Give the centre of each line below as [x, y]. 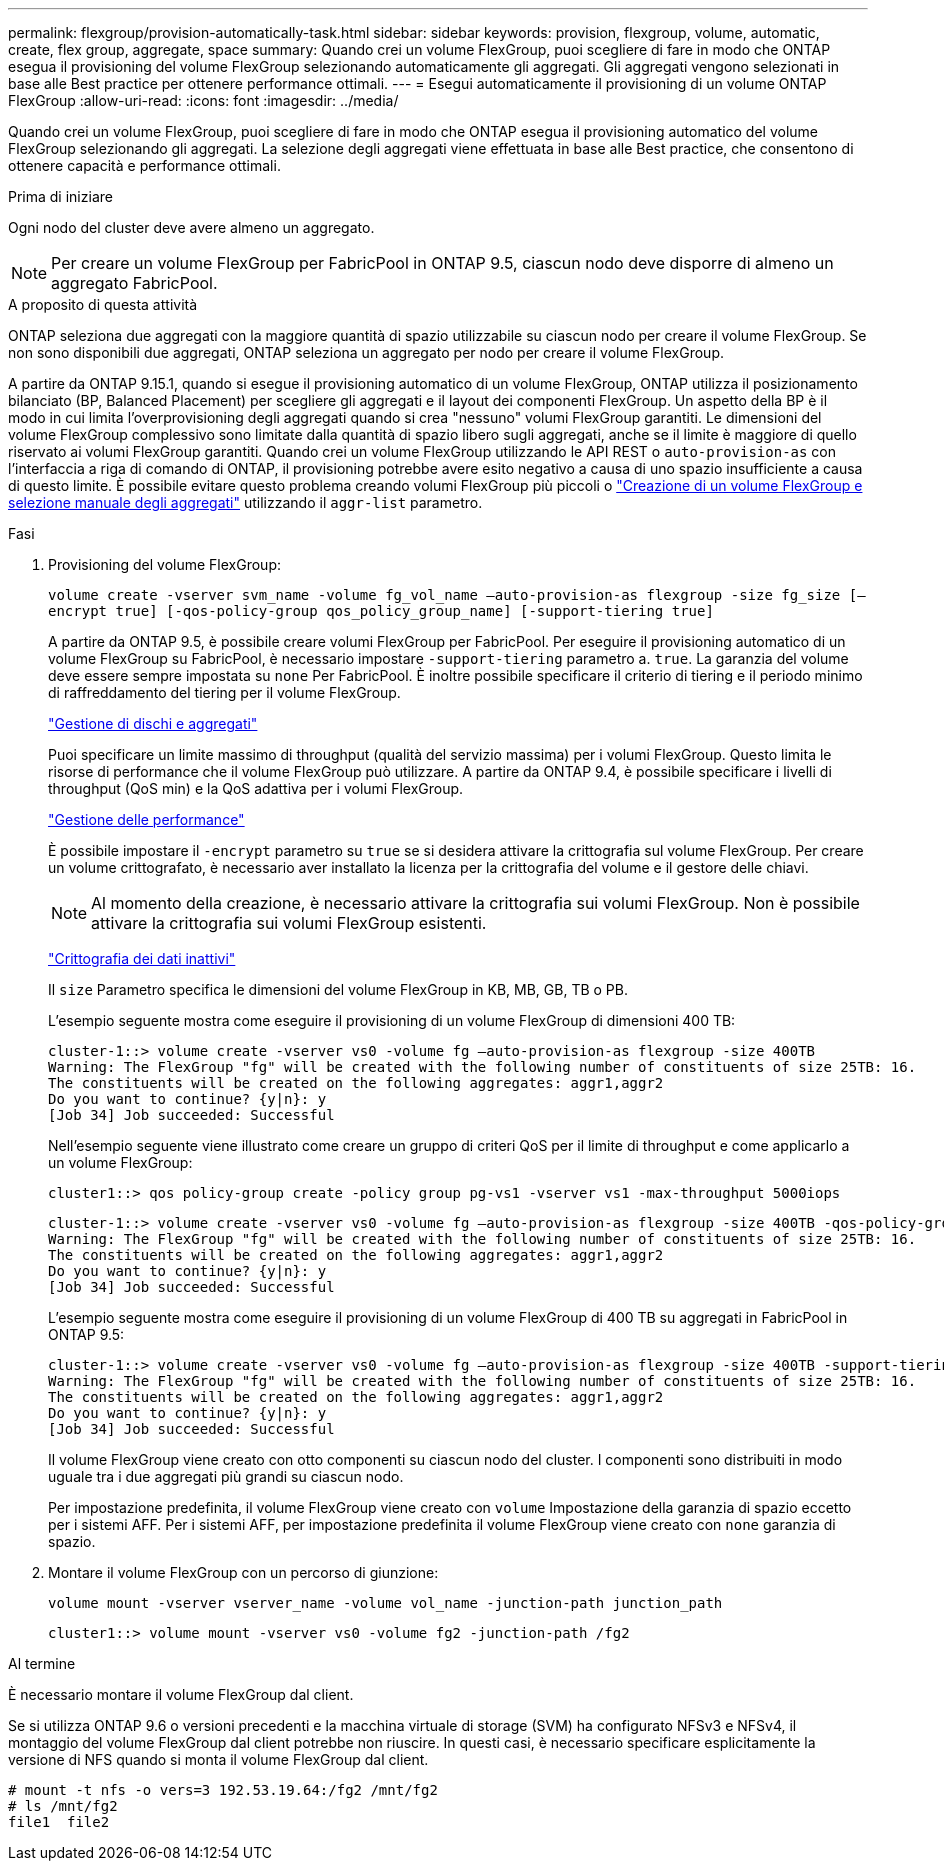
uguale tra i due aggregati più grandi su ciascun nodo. [226, 1476]
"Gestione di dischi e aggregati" [153, 723]
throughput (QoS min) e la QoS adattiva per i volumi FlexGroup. [256, 788]
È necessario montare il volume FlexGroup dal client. [181, 1694]
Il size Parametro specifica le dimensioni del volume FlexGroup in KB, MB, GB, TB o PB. [338, 989]
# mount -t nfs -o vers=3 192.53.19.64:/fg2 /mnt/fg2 [223, 1790]
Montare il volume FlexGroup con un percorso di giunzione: [243, 1572]
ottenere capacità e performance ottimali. [144, 165]
